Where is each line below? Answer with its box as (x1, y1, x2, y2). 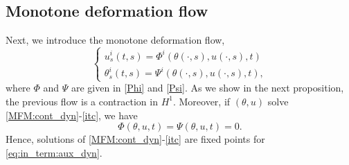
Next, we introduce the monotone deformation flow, (6, 33, 225, 47)
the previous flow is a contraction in (6, 94, 158, 108)
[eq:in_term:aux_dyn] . (6, 145, 102, 159)
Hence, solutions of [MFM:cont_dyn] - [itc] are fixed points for (6, 132, 265, 146)
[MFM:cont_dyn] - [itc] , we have (6, 107, 138, 122)
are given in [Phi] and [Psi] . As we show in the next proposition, (71, 80, 344, 95)
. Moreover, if (172, 94, 231, 108)
